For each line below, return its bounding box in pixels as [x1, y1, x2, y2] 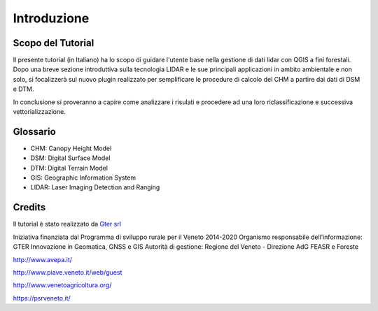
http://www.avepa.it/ [13, 255, 73, 263]
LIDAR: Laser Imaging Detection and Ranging [30, 183, 160, 191]
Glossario [13, 126, 56, 138]
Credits [13, 201, 46, 213]
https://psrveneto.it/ [13, 294, 71, 302]
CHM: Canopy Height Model [30, 144, 112, 152]
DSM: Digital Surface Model [30, 154, 111, 162]
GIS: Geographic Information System [30, 173, 136, 182]
